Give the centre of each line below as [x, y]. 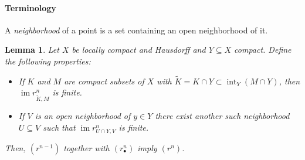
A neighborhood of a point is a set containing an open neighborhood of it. [136, 30]
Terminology [30, 7]
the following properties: [48, 61]
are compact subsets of [104, 81]
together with [87, 147]
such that [59, 127]
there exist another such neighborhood [222, 116]
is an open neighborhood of [83, 116]
